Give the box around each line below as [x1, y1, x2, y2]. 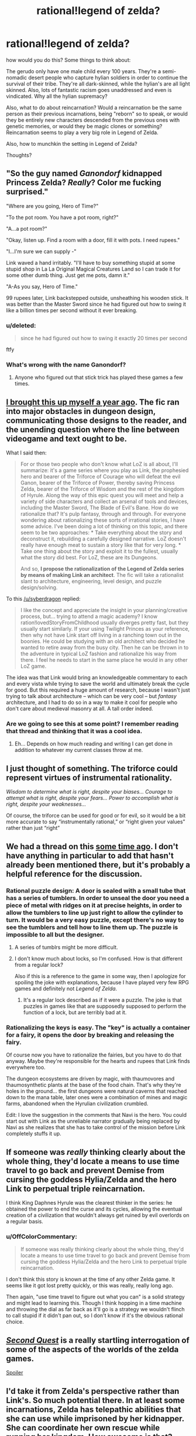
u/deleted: [6, 321, 36, 329]
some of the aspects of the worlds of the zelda [6, 1344, 179, 1354]
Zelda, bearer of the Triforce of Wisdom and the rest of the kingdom [20, 485, 185, 493]
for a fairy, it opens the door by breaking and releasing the [6, 1031, 174, 1039]
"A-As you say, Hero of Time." [6, 283, 78, 290]
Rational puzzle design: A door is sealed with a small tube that [6, 886, 186, 894]
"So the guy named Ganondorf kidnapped [6, 169, 162, 179]
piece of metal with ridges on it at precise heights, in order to [6, 901, 183, 909]
